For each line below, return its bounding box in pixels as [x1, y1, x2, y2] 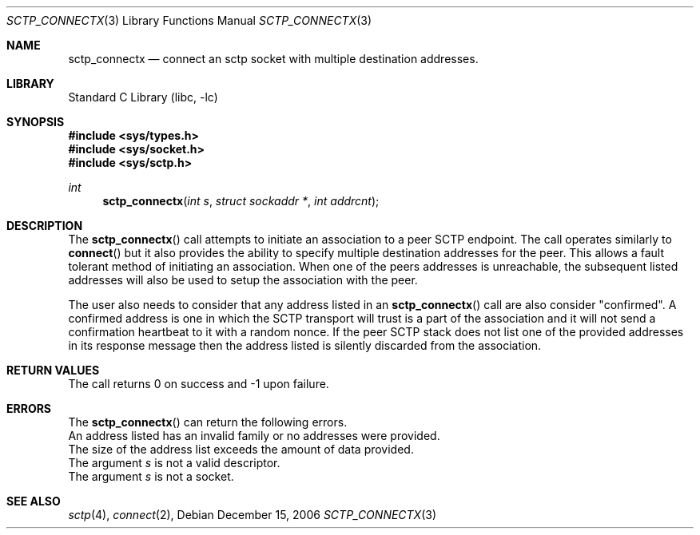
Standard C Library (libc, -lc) [68, 90, 218, 104]
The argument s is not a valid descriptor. [68, 456, 280, 470]
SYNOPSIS [6, 115, 65, 129]
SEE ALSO [6, 494, 61, 508]
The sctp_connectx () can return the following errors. [68, 415, 348, 429]
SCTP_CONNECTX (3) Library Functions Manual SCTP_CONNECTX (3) [6, 14, 372, 27]
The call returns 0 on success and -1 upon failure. [68, 377, 329, 390]
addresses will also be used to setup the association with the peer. [68, 273, 418, 287]
